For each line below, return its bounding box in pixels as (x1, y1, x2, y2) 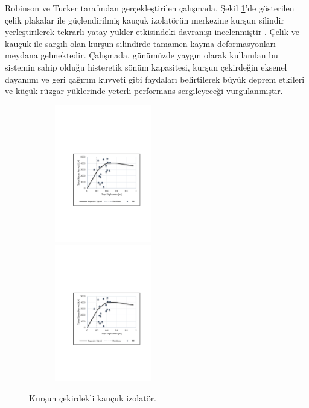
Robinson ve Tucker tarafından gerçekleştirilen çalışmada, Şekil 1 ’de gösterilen (5, 2, 295, 14)
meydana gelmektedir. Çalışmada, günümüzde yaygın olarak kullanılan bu (5, 49, 278, 61)
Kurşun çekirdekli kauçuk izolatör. (29, 392, 157, 404)
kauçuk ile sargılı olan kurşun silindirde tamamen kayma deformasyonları (5, 37, 276, 49)
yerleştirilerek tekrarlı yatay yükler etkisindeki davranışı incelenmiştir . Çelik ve (5, 25, 299, 38)
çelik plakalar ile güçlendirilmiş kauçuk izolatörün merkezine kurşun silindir (5, 13, 284, 26)
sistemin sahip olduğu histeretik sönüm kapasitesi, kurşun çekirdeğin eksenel (5, 60, 287, 73)
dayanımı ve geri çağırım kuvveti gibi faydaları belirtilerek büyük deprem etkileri (5, 72, 305, 85)
